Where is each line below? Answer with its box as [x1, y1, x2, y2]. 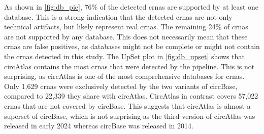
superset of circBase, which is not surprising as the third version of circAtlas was [4, 110, 255, 121]
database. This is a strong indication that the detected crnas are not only [4, 11, 233, 22]
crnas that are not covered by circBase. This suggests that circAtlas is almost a [4, 100, 251, 111]
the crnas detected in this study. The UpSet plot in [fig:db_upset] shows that [4, 51, 245, 61]
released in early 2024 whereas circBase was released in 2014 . [4, 120, 193, 131]
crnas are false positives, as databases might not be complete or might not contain [4, 41, 260, 52]
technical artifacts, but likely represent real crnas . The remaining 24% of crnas [4, 21, 248, 32]
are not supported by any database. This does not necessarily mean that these [4, 31, 248, 41]
